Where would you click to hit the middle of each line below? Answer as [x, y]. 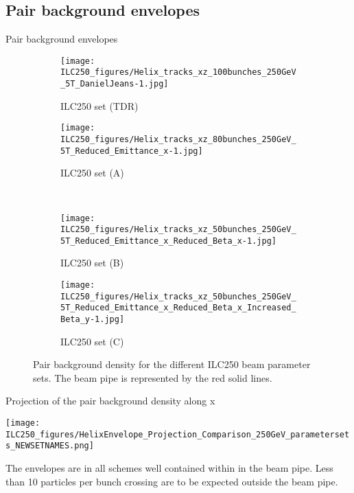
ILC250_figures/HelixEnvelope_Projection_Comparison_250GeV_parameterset [178, 434]
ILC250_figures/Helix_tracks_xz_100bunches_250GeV [178, 72]
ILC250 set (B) [92, 263]
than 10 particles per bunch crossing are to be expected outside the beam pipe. [172, 481]
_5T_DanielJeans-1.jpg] [115, 84]
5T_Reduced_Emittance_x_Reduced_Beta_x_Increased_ [178, 308]
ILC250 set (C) [92, 341]
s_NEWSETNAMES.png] [50, 446]
